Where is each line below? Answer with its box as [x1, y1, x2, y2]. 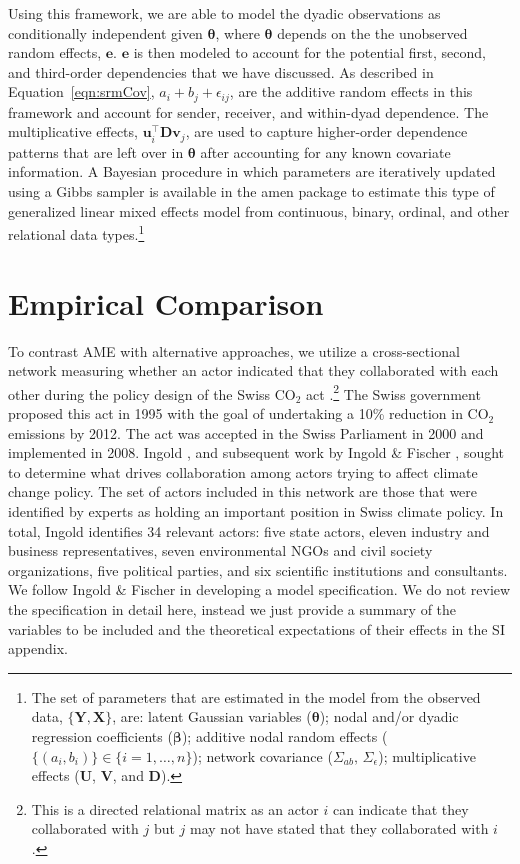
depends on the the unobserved [277, 22, 468, 43]
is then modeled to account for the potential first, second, [133, 42, 486, 63]
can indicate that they [332, 798, 469, 819]
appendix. [8, 638, 68, 659]
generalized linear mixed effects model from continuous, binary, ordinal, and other [8, 200, 510, 221]
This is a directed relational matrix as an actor [31, 798, 319, 819]
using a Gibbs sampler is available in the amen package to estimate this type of [8, 181, 495, 202]
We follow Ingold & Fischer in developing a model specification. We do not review [8, 579, 511, 600]
